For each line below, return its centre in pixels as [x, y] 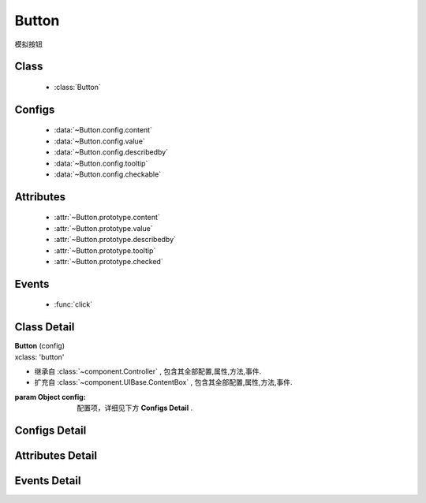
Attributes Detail [56, 455]
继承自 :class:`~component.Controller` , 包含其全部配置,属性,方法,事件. [148, 371]
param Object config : [50, 397]
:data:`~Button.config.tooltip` [101, 163]
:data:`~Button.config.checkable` [108, 174]
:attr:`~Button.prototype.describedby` [115, 240]
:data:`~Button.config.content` [103, 130]
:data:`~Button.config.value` [99, 141]
